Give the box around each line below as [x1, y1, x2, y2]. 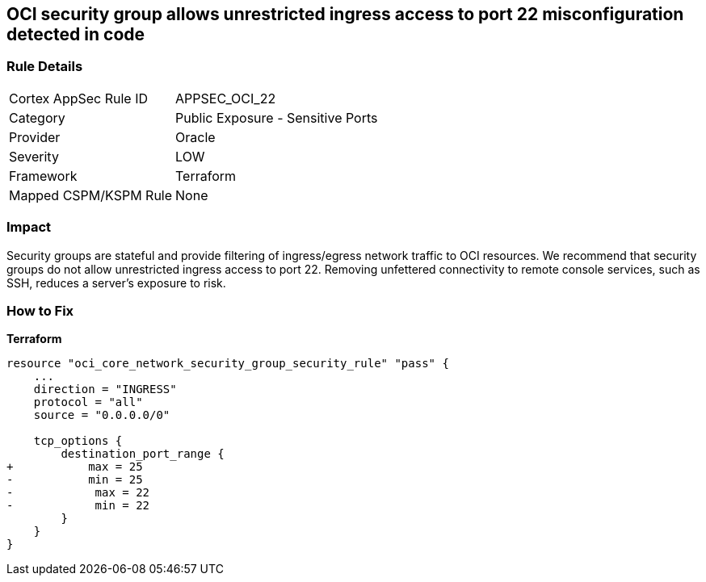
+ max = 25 [6, 460, 143, 474]
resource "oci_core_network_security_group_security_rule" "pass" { [6, 357, 449, 371]
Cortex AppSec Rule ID [9, 90, 149, 107]
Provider [9, 128, 61, 145]
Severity [9, 148, 59, 165]
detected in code [6, 24, 145, 44]
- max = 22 [6, 486, 150, 500]
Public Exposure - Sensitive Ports [175, 109, 378, 126]
